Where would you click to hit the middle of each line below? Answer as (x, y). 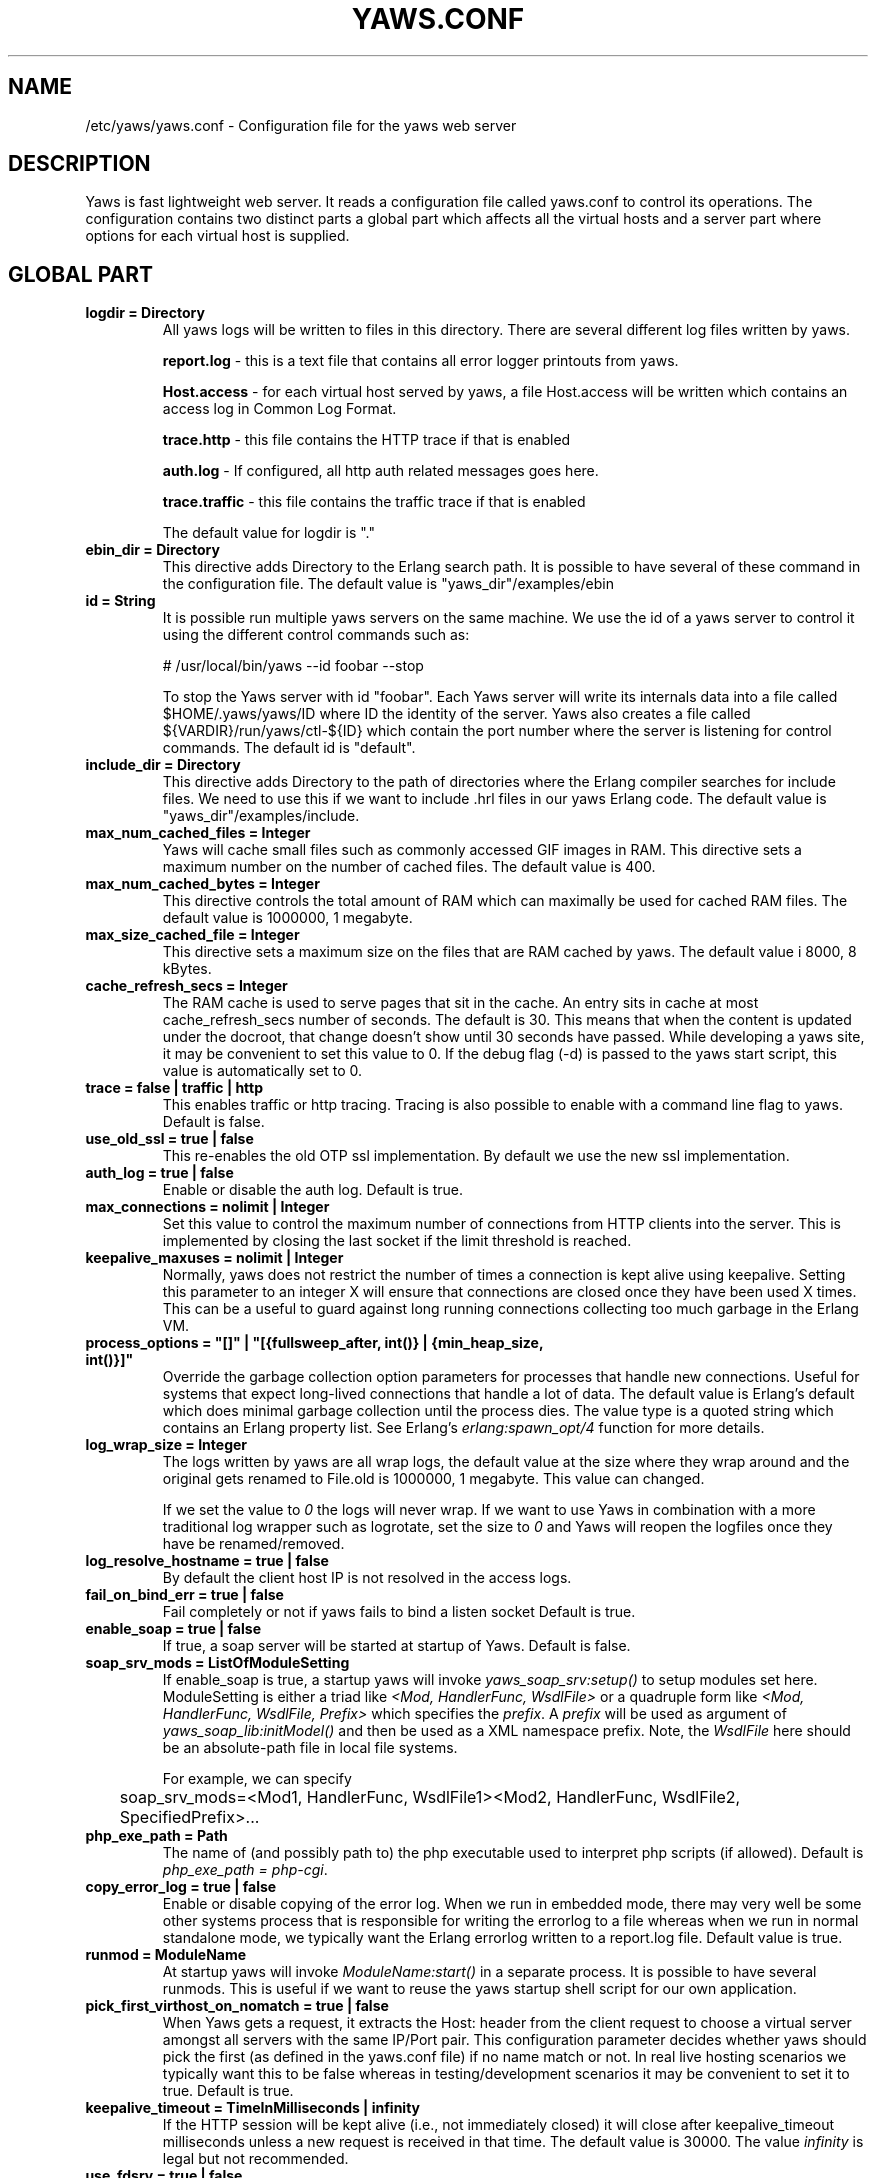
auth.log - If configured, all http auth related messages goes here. (380, 471)
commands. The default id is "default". (289, 748)
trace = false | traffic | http (174, 1088)
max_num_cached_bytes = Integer (202, 884)
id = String (120, 601)
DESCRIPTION (79, 164)
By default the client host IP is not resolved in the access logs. (367, 1578)
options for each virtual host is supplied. (217, 236)
